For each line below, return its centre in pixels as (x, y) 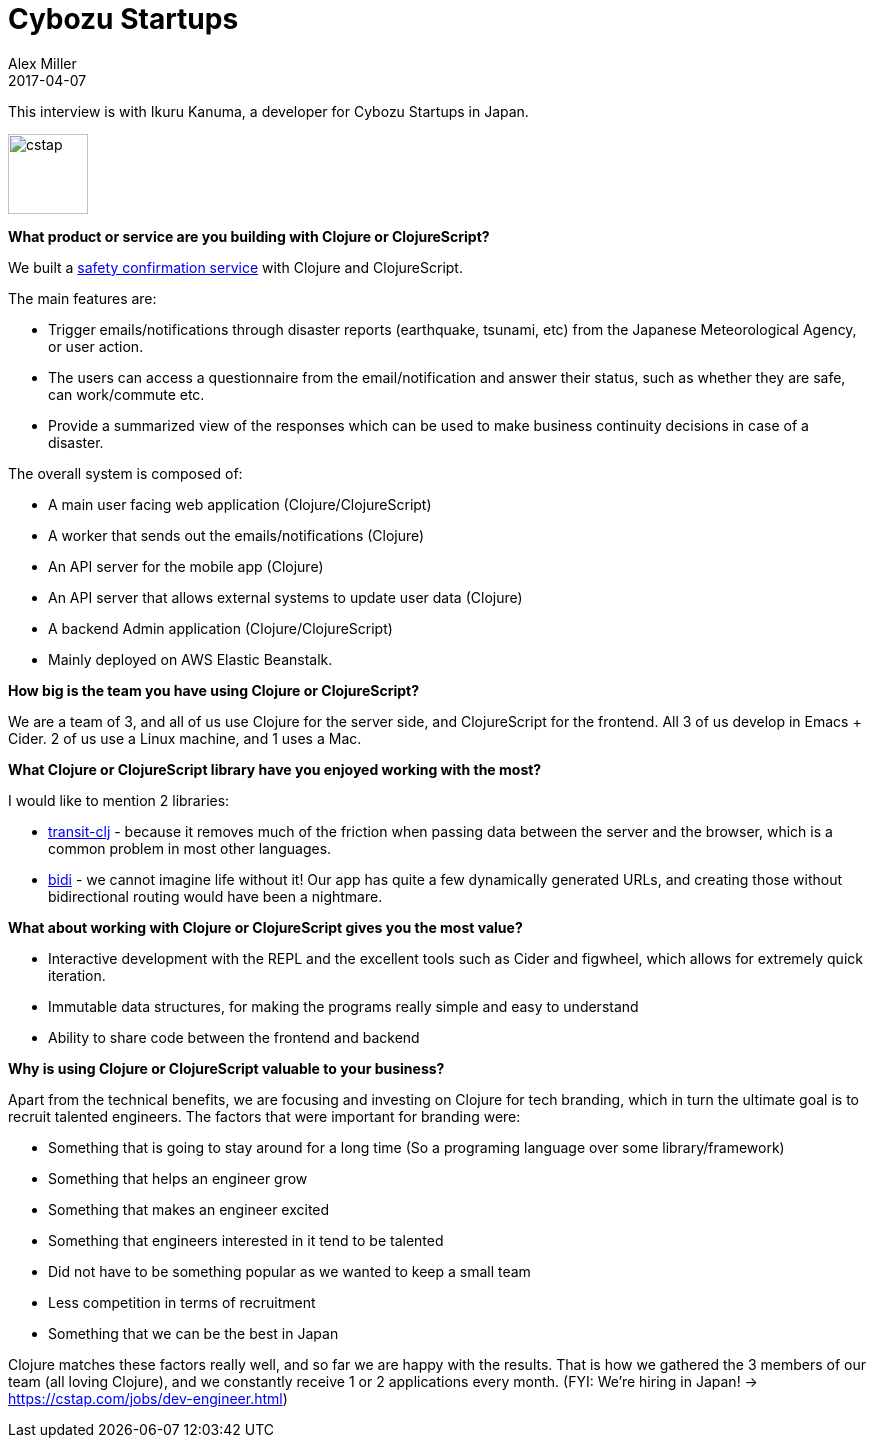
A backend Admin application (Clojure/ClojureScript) (220, 628)
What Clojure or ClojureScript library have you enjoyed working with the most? (275, 769)
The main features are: (82, 298)
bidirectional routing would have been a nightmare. (215, 896)
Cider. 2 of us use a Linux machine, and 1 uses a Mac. (185, 738)
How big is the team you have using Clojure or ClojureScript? (213, 690)
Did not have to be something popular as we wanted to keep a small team (289, 1271)
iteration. (77, 975)
